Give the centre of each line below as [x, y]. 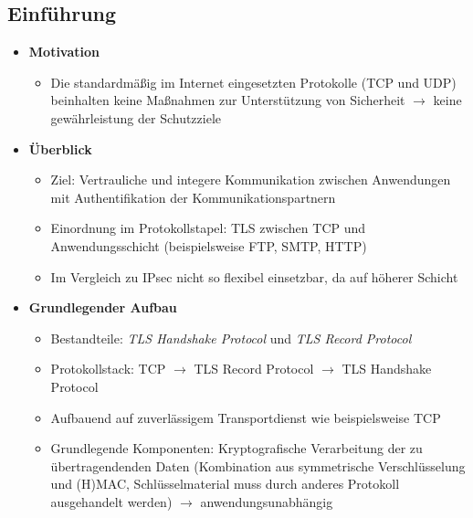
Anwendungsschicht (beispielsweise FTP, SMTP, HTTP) [209, 245]
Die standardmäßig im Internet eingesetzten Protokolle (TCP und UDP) [253, 82]
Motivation [64, 52]
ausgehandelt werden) [111, 501]
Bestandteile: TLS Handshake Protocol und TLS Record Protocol [231, 338]
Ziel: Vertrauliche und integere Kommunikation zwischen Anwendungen [251, 180]
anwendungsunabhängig [267, 501]
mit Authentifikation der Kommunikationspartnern [193, 197]
